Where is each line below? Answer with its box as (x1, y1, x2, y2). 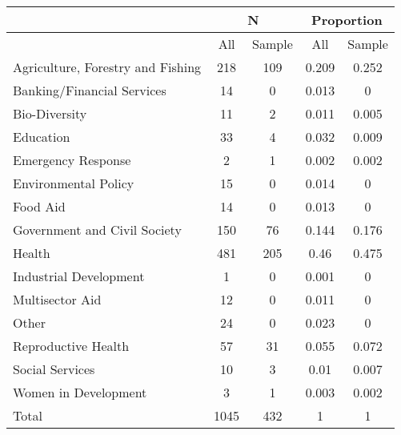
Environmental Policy (13, 174, 134, 192)
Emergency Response (13, 151, 131, 169)
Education (13, 127, 70, 146)
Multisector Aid (13, 290, 102, 308)
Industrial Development (13, 267, 145, 285)
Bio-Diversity (13, 104, 87, 123)
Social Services (13, 360, 95, 378)
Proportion (311, 10, 383, 29)
